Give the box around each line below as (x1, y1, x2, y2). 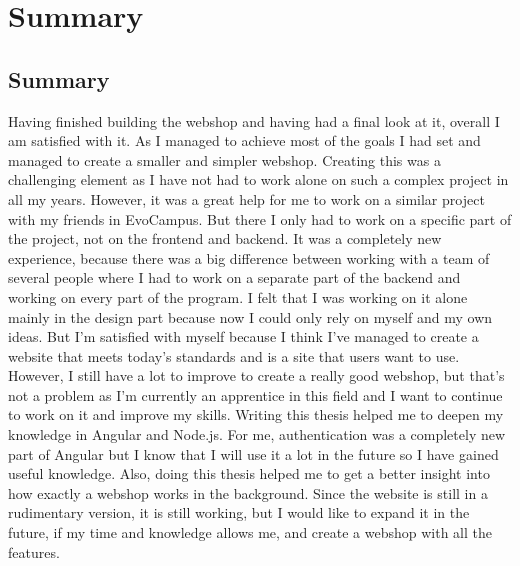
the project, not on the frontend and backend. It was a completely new (8, 228, 442, 249)
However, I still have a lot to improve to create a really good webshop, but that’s (8, 365, 505, 386)
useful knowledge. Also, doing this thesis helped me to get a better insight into (8, 463, 490, 484)
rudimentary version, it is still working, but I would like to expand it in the (8, 502, 470, 523)
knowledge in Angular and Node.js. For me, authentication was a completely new (8, 424, 506, 445)
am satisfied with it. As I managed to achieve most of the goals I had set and (8, 130, 481, 151)
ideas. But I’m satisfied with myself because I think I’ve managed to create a (8, 326, 479, 347)
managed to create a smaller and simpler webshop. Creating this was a (8, 149, 441, 170)
